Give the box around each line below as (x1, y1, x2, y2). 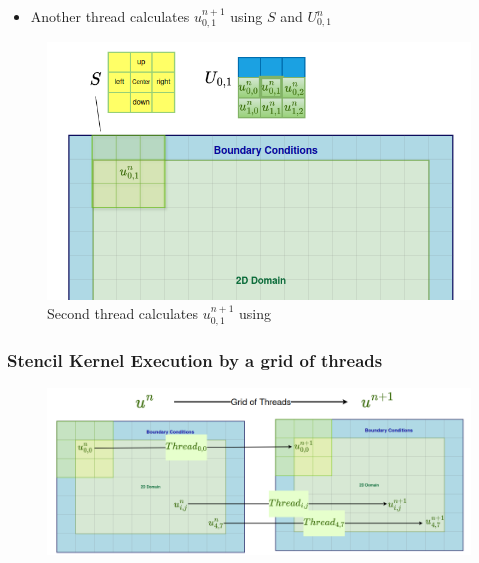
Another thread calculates (30, 6, 190, 26)
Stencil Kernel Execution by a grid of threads (7, 347, 383, 372)
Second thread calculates (47, 303, 199, 324)
